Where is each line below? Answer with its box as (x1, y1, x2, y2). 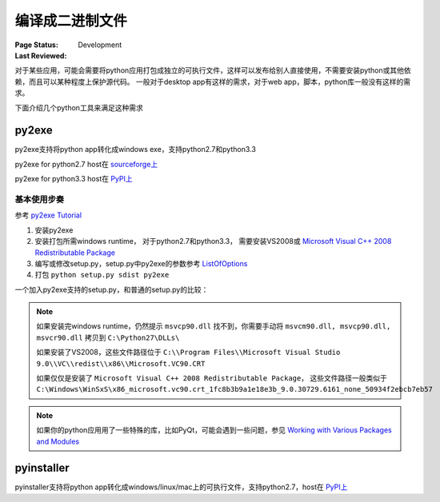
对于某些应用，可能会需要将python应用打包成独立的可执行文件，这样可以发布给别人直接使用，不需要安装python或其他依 (14, 66, 411, 75)
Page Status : (14, 40, 59, 50)
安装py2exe (34, 225, 74, 235)
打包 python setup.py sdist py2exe (34, 270, 170, 280)
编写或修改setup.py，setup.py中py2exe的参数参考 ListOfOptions (34, 258, 248, 268)
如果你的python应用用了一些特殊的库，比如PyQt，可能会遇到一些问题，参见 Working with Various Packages (36, 425, 392, 435)
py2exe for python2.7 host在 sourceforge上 (14, 159, 158, 169)
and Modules (36, 436, 80, 446)
